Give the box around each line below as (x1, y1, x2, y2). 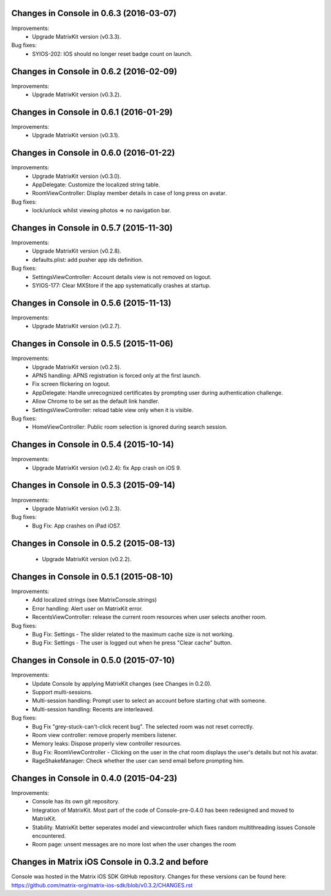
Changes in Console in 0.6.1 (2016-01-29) (11, 107, 173, 117)
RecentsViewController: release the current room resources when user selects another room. (32, 613, 267, 621)
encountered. (32, 832, 66, 840)
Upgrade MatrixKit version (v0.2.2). (42, 556, 132, 563)
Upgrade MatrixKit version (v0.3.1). (32, 132, 120, 139)
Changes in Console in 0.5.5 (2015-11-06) (11, 339, 173, 349)
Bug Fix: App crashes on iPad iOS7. (32, 522, 121, 529)
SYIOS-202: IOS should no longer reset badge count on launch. (32, 50, 192, 58)
